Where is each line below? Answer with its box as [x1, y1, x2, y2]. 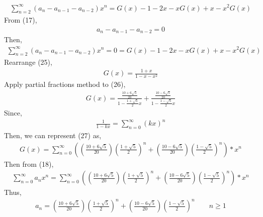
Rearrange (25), [4, 57, 52, 67]
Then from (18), [4, 158, 54, 169]
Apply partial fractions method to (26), [4, 79, 126, 89]
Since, [4, 107, 22, 118]
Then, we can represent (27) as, [4, 130, 102, 140]
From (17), [4, 15, 37, 25]
